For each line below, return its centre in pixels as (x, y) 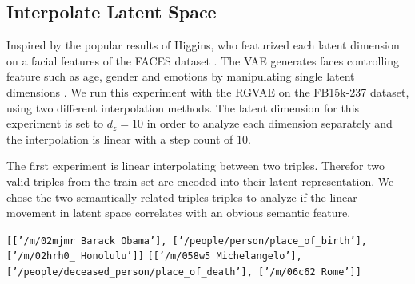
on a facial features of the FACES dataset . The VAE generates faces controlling (203, 60)
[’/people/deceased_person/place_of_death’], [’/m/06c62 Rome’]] (184, 272)
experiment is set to (55, 123)
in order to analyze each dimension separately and (269, 123)
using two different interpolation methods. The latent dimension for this (183, 107)
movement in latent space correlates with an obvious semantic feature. (179, 213)
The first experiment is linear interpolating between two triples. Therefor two (196, 166)
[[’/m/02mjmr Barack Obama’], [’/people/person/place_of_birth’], (187, 241)
